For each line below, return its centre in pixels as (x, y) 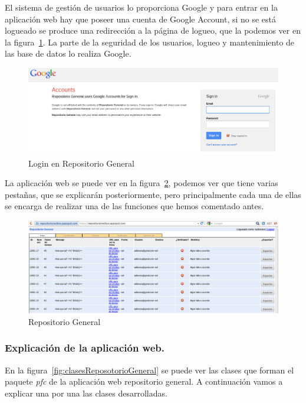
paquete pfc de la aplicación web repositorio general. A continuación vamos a (144, 381)
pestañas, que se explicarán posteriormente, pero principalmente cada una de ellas (153, 194)
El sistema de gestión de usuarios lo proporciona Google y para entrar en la (141, 7)
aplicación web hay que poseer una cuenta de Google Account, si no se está (141, 19)
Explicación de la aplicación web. (85, 348)
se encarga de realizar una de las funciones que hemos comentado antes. (134, 206)
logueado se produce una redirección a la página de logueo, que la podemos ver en (153, 30)
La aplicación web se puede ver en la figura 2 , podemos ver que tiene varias (142, 183)
